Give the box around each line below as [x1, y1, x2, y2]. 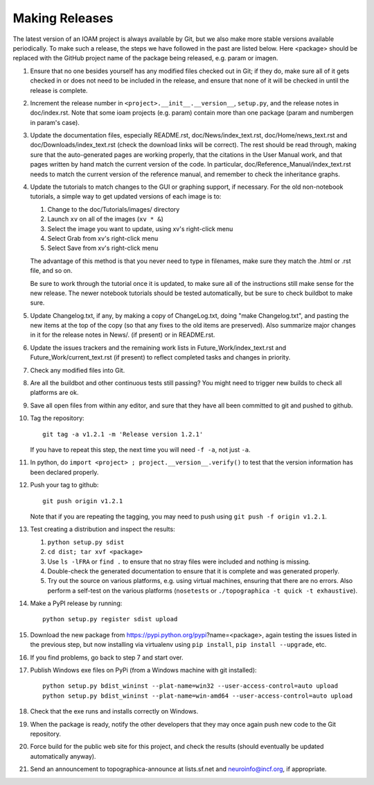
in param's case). [30, 118, 80, 126]
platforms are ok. [30, 389, 79, 397]
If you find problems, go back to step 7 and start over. [30, 653, 184, 661]
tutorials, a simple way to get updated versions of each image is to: [30, 192, 222, 201]
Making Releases [12, 10, 114, 26]
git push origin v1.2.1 [42, 497, 123, 505]
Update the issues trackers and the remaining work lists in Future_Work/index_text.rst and [30, 344, 287, 352]
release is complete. [30, 86, 88, 94]
